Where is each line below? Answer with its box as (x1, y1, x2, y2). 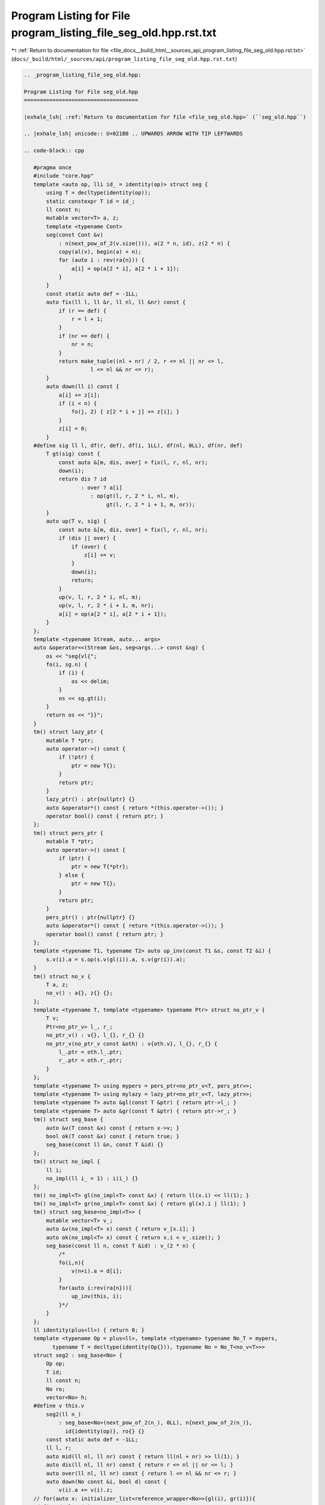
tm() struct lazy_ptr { (33, 728, 104, 736)
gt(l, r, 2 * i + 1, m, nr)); (106, 501, 196, 508)
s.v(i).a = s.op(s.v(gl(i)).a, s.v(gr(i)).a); (46, 956, 186, 963)
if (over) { (71, 543, 107, 550)
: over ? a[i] (81, 484, 123, 491)
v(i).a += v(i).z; (58, 1487, 113, 1494)
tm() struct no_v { (33, 973, 91, 979)
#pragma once (33, 164, 72, 171)
